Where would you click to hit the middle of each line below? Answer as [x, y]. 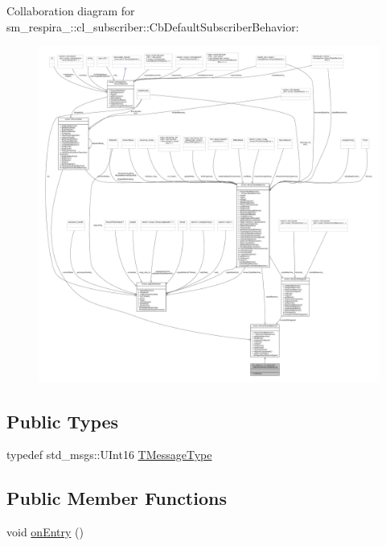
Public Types [63, 421]
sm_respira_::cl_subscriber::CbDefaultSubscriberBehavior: [153, 26]
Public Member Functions [117, 498]
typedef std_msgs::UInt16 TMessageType [109, 455]
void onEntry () [45, 532]
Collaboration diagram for [71, 10]
